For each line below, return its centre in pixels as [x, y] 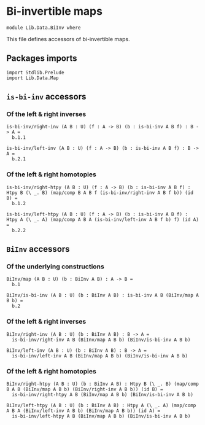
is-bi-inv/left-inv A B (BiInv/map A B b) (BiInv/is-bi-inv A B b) [100, 356]
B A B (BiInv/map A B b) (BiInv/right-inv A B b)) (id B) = [85, 389]
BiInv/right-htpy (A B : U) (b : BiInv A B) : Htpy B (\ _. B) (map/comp [103, 384]
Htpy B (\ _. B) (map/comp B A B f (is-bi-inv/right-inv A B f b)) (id [100, 193]
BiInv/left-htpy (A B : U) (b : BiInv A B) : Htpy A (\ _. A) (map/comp [101, 406]
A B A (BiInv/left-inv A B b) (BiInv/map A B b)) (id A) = [83, 411]
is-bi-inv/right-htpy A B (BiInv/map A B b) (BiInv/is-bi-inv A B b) [102, 395]
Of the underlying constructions [55, 267]
